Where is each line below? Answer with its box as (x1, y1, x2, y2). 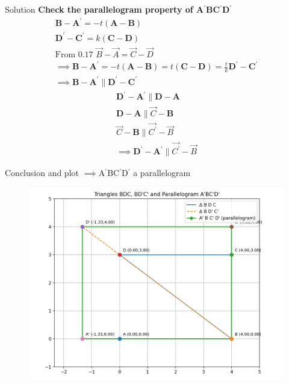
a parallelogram (133, 166, 191, 179)
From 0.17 (55, 50, 93, 59)
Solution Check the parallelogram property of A (5, 3, 204, 15)
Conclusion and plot (5, 166, 79, 179)
